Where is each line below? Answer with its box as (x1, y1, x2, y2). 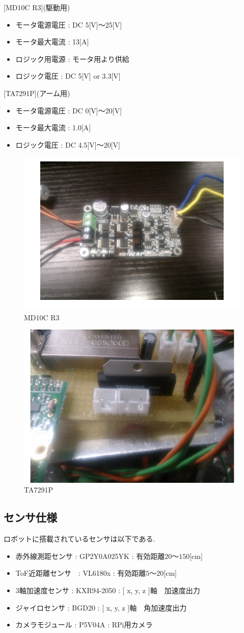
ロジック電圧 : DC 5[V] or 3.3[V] (15, 71, 121, 81)
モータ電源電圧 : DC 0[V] (15, 105, 98, 115)
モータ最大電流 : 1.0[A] (15, 122, 91, 133)
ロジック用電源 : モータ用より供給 (15, 53, 129, 64)
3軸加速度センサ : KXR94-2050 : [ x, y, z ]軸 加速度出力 (15, 584, 200, 595)
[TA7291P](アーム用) (4, 87, 70, 98)
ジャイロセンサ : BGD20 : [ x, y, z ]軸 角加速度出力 (15, 602, 187, 613)
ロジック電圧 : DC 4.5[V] (15, 139, 97, 150)
